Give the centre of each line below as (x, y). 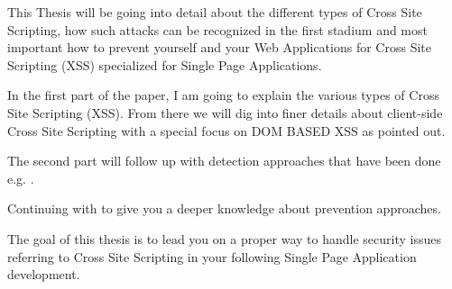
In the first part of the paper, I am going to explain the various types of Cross (223, 95)
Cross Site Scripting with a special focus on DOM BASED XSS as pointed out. (226, 130)
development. (44, 274)
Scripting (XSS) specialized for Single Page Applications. (165, 64)
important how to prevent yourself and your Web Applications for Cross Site (219, 47)
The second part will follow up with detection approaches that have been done (224, 161)
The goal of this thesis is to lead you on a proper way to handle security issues (224, 238)
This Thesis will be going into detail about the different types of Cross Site (215, 12)
